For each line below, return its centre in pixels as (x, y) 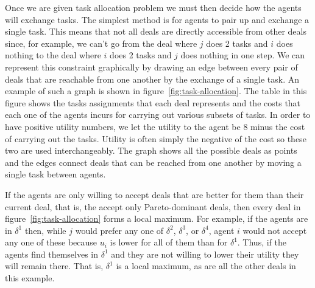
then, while (45, 230)
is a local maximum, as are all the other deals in (206, 266)
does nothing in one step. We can (243, 55)
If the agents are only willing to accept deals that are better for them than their (154, 194)
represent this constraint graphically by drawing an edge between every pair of (151, 67)
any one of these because (51, 242)
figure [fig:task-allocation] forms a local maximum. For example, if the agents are (157, 218)
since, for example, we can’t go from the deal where (101, 43)
